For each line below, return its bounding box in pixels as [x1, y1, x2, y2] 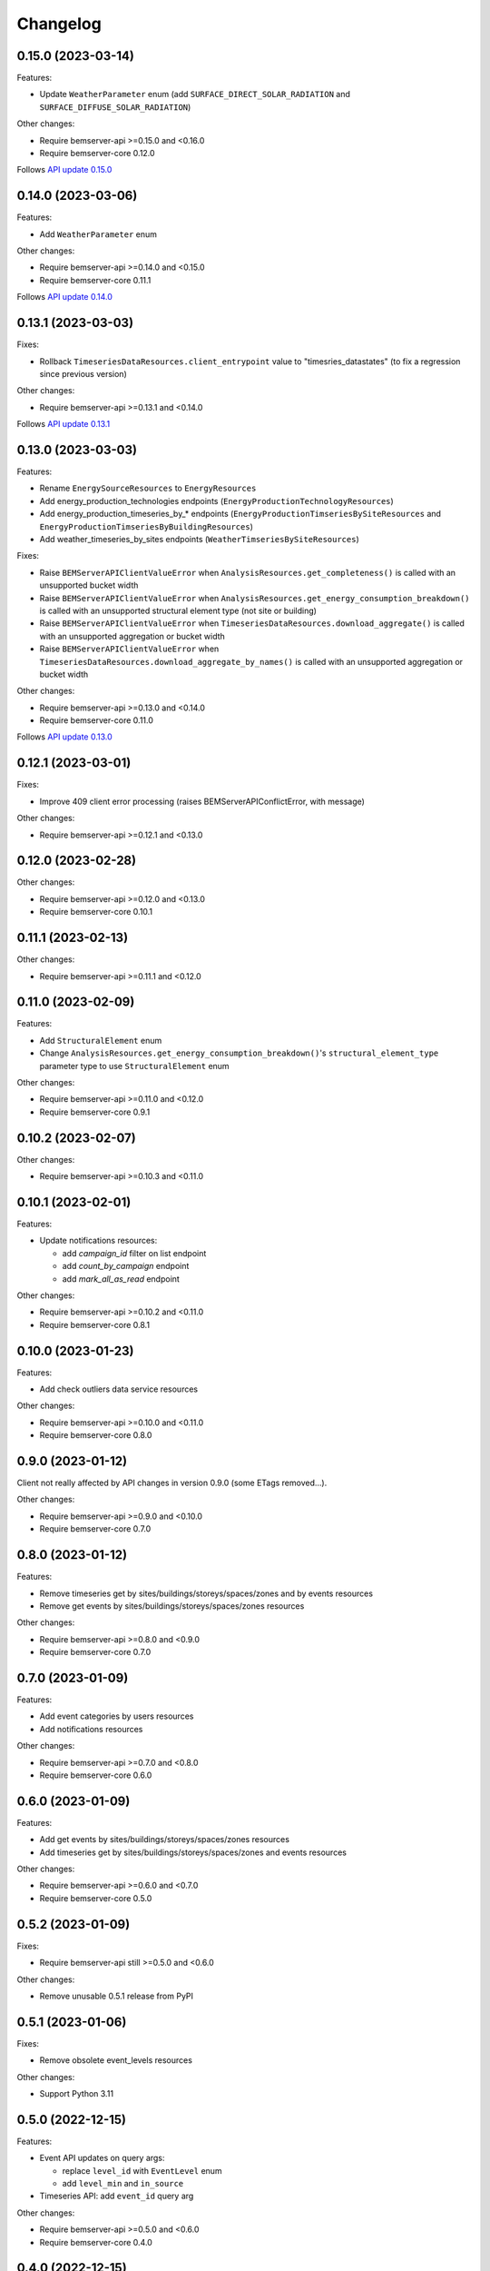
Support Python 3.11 [39, 2088, 113, 2098]
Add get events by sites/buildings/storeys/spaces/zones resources [39, 1834, 290, 1845]
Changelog [16, 14, 102, 34]
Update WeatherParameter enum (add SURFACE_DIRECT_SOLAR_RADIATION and [39, 89, 351, 100]
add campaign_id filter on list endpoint [62, 1247, 207, 1258]
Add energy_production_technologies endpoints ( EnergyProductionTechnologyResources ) [39, 495, 394, 506]
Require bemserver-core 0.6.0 [39, 1770, 152, 1780]
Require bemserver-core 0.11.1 [39, 274, 152, 285]
